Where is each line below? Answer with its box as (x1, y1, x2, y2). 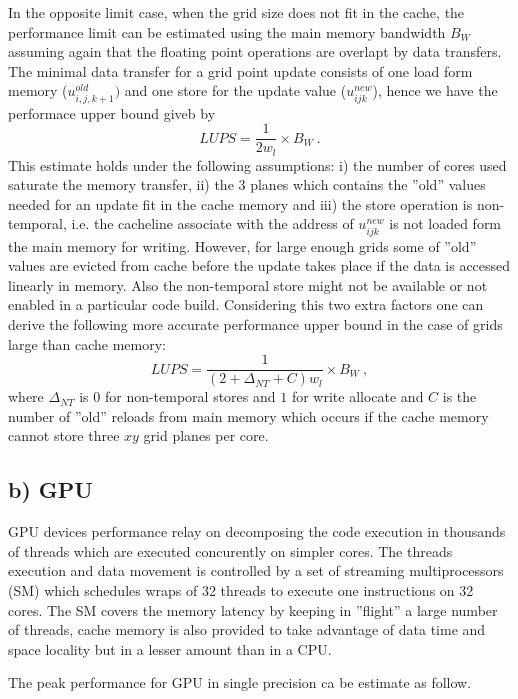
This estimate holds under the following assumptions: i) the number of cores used (8, 154, 507, 175)
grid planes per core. (143, 425, 269, 446)
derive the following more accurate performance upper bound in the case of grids (8, 313, 503, 334)
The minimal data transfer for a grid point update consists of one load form (8, 60, 473, 81)
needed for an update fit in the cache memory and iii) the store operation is (8, 193, 473, 214)
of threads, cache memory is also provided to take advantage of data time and (8, 619, 486, 640)
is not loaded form (389, 213, 502, 234)
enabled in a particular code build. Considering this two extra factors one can (8, 294, 484, 315)
